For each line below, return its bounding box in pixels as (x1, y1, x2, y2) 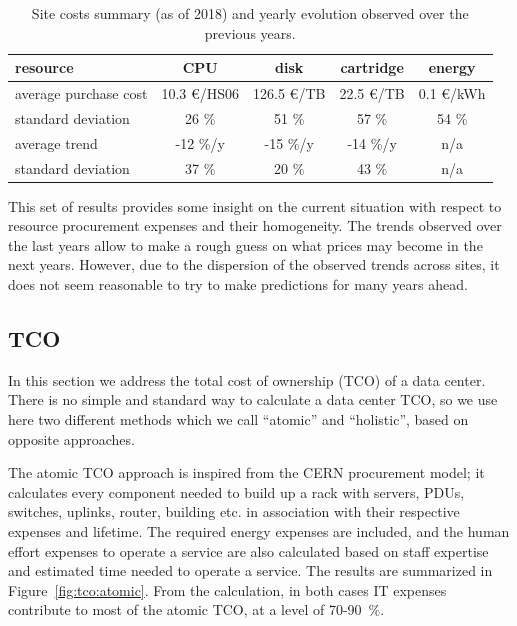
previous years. (204, 22, 296, 43)
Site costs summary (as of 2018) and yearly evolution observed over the (31, 3, 469, 23)
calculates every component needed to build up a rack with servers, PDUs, (8, 481, 465, 502)
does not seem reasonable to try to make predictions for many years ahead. (8, 274, 468, 295)
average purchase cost (15, 83, 148, 104)
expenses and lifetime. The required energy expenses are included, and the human (8, 520, 510, 541)
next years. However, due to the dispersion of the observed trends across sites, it (8, 254, 500, 275)
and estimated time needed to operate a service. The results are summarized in (8, 560, 493, 581)
